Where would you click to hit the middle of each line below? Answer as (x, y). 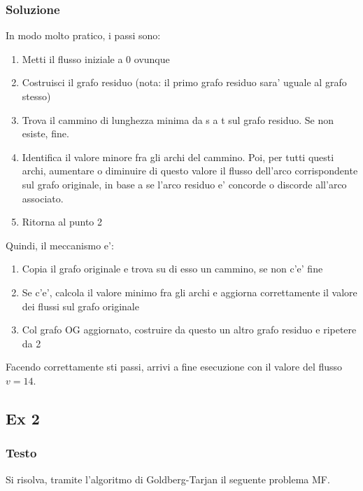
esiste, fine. (45, 133)
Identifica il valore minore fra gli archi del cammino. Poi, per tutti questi (178, 157)
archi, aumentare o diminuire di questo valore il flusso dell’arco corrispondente (190, 171)
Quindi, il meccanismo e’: (60, 245)
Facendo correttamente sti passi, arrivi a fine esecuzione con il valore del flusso (174, 367)
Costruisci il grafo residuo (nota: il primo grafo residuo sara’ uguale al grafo (184, 82)
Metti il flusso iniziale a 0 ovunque (96, 58)
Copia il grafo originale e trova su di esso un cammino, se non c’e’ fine (172, 269)
